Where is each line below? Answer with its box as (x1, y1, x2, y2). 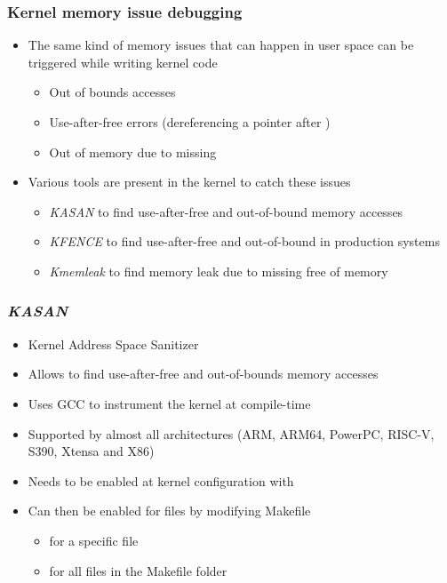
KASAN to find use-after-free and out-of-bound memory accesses (49, 202, 403, 220)
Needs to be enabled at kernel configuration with (28, 471, 294, 490)
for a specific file (49, 531, 139, 549)
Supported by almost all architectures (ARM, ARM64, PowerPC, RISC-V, (28, 424, 435, 443)
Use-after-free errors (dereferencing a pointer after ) (49, 113, 331, 131)
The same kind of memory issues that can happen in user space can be (28, 36, 414, 54)
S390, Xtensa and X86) (28, 442, 155, 460)
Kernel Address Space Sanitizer (28, 334, 199, 353)
